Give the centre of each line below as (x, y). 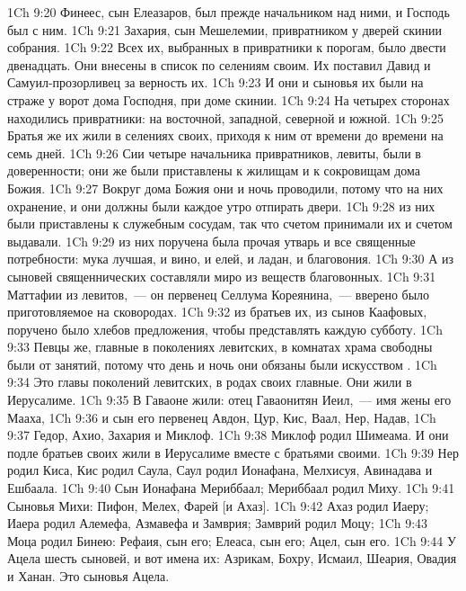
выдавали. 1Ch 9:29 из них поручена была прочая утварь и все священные (211, 241)
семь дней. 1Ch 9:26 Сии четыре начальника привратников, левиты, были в (214, 152)
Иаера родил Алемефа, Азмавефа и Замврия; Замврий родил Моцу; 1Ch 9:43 (218, 523)
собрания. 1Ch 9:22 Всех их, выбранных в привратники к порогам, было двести (227, 47)
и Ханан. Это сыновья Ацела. (88, 576)
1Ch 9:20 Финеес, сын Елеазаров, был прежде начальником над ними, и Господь (229, 12)
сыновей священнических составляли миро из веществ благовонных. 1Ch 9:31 (222, 276)
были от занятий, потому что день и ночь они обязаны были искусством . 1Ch (222, 364)
